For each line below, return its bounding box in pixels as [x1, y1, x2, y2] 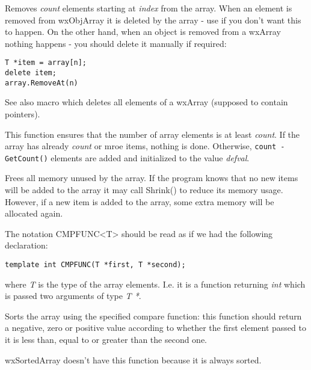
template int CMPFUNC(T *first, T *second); [5, 261, 186, 269]
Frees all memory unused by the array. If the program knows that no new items [5, 171, 298, 184]
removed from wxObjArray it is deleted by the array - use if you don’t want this [5, 13, 301, 26]
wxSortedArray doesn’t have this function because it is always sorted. [5, 353, 262, 366]
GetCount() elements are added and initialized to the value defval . [5, 151, 250, 164]
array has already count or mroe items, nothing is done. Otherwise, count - [5, 140, 285, 152]
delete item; [5, 69, 57, 78]
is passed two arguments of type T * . [5, 289, 141, 302]
